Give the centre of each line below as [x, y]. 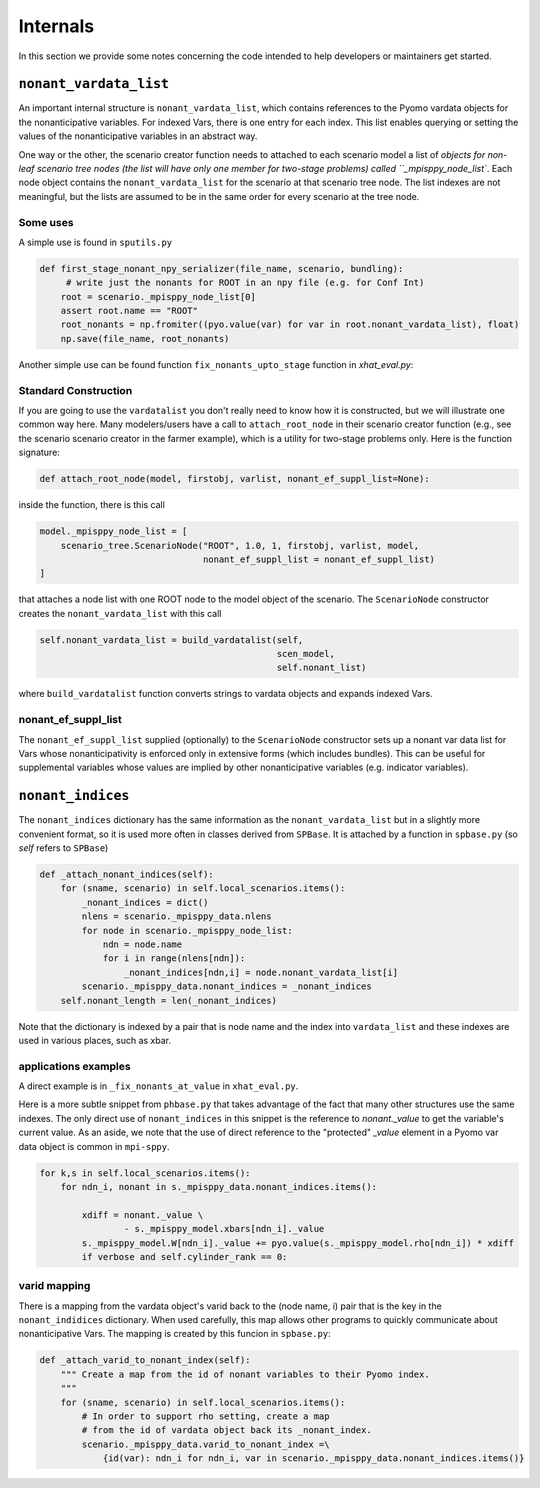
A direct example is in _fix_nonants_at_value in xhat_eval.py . [158, 1086]
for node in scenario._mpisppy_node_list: [187, 930]
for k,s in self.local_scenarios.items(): [145, 1173]
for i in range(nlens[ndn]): [174, 958]
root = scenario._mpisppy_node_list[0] [158, 296]
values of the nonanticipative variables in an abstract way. [138, 136]
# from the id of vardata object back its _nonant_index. [226, 1430]
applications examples [74, 1066]
